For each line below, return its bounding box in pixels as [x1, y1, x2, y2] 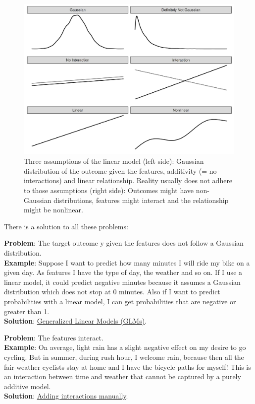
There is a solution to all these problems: [4, 221, 128, 231]
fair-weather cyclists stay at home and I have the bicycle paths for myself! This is [4, 361, 251, 372]
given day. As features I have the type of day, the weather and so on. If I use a [4, 267, 243, 277]
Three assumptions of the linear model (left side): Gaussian [24, 156, 204, 166]
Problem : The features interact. [4, 332, 103, 342]
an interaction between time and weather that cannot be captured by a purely [4, 371, 241, 382]
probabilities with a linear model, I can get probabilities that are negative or [4, 296, 236, 306]
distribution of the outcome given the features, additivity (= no [24, 165, 217, 176]
